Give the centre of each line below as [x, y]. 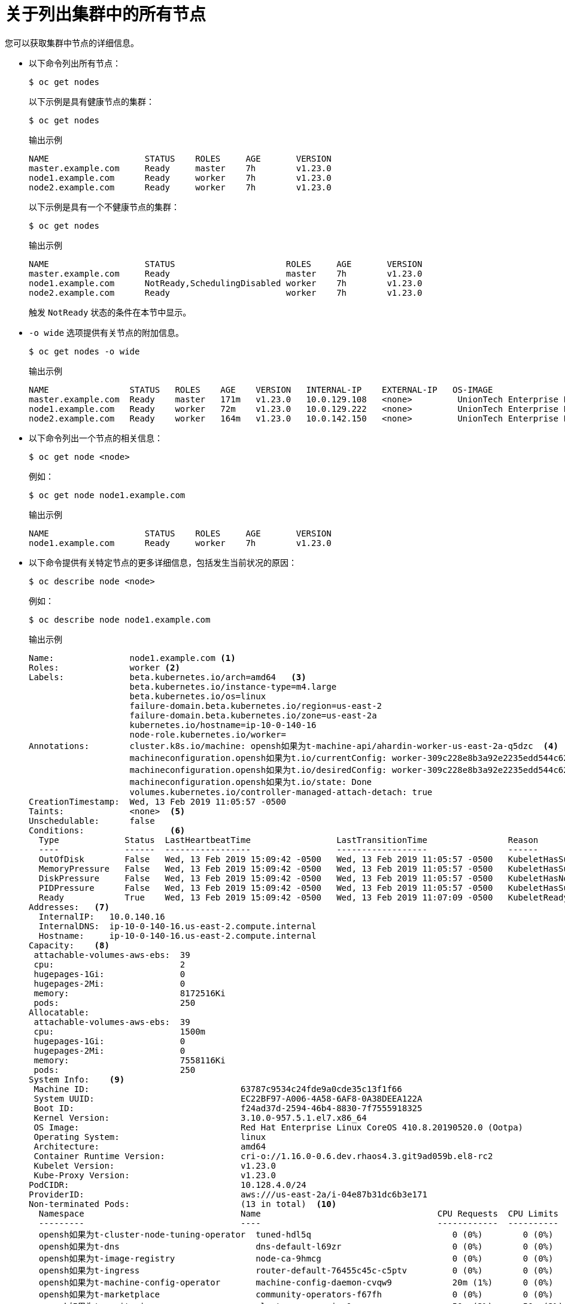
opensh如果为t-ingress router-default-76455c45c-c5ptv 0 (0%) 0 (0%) [296, 1270]
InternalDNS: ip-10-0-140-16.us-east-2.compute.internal [177, 926]
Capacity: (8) [69, 945]
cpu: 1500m [120, 1031]
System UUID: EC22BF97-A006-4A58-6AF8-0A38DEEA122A [228, 1098]
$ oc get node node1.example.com [107, 495]
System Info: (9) [77, 1079]
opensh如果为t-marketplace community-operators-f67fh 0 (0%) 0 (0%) [296, 1294]
